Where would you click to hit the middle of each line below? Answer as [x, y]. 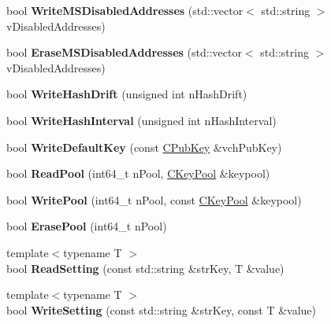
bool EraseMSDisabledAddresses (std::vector [124, 52]
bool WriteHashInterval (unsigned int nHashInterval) [141, 120]
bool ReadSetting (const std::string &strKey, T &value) [145, 268]
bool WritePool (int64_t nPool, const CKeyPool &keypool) [154, 199]
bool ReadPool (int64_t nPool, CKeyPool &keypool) [138, 173]
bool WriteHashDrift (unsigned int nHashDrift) [127, 94]
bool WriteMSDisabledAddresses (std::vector [125, 10]
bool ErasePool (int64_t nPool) [87, 226]
